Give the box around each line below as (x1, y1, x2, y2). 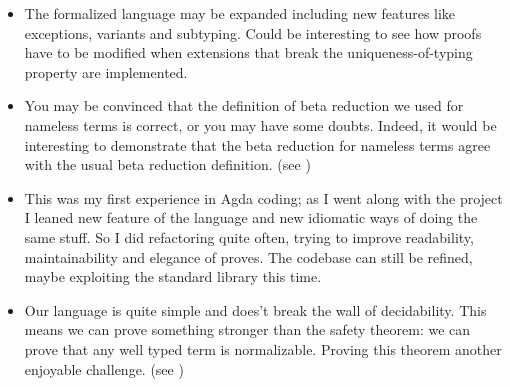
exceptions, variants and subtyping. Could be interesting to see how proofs (24, 22, 482, 43)
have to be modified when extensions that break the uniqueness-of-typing (24, 42, 473, 63)
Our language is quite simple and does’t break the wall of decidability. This (24, 299, 487, 320)
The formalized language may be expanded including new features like (24, 3, 456, 23)
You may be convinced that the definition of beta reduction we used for (24, 95, 464, 116)
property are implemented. (24, 61, 188, 82)
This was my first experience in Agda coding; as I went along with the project (24, 187, 503, 208)
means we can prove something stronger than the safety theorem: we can (24, 319, 471, 340)
